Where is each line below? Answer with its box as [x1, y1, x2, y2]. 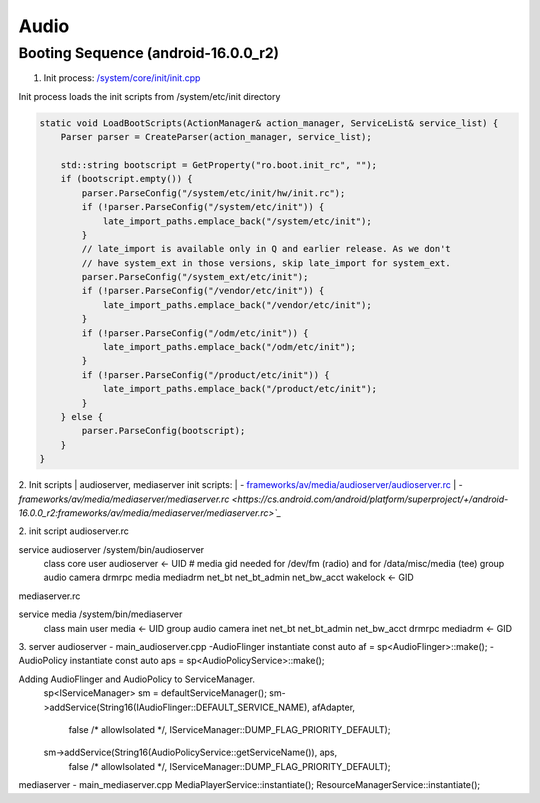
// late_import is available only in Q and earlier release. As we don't [81, 243, 452, 255]
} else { [60, 411, 104, 422]
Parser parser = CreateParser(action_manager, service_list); [60, 131, 372, 143]
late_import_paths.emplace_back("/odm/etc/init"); [102, 341, 357, 353]
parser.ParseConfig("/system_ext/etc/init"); [81, 271, 309, 283]
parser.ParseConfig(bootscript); [81, 425, 246, 437]
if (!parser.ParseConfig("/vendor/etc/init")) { [81, 285, 325, 297]
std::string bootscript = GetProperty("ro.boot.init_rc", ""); [60, 159, 378, 170]
